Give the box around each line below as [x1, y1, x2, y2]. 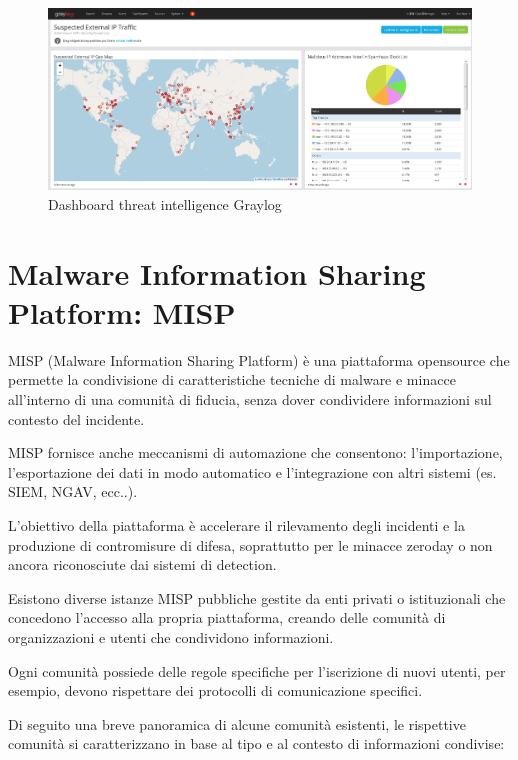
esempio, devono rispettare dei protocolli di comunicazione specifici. [8, 680, 423, 701]
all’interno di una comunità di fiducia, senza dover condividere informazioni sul [8, 389, 492, 410]
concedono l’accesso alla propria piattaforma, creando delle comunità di [8, 607, 446, 628]
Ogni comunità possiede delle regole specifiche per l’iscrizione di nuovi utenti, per [8, 660, 506, 681]
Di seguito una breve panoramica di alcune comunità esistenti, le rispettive [8, 713, 466, 734]
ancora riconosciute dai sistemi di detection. [8, 554, 277, 575]
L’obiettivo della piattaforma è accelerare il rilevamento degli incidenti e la [8, 515, 465, 536]
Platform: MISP [8, 291, 236, 332]
